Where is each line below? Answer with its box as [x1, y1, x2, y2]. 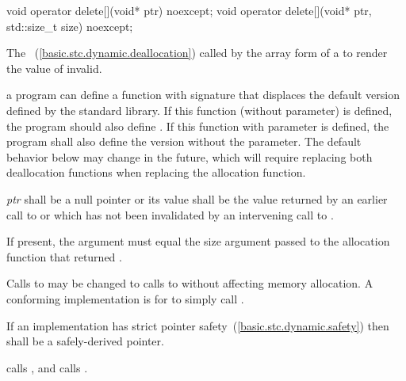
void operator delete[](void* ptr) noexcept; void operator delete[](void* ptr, [6, 2, 372, 18]
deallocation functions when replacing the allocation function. [6, 164, 306, 181]
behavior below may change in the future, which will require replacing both [6, 148, 373, 165]
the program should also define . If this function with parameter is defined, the [6, 117, 389, 134]
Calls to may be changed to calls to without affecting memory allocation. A [6, 275, 373, 291]
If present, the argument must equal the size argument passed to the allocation [6, 233, 390, 250]
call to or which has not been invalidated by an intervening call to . [6, 206, 334, 223]
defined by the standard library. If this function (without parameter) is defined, [6, 101, 393, 118]
